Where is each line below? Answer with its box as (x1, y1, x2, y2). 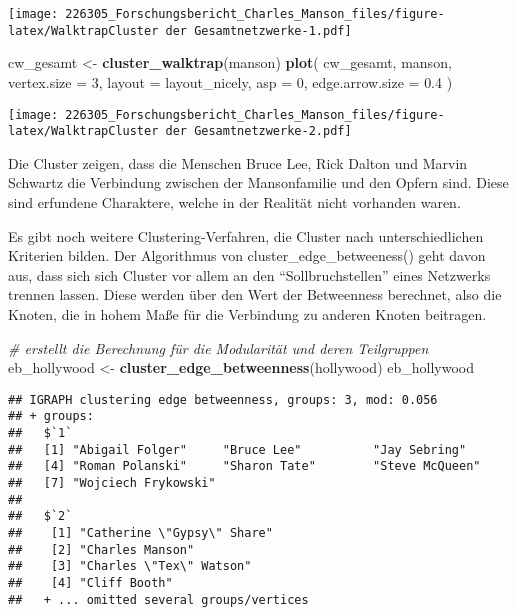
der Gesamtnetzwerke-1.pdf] (165, 23, 352, 38)
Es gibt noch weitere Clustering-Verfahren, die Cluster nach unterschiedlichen (8, 225, 484, 246)
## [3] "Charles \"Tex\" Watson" (8, 559, 252, 574)
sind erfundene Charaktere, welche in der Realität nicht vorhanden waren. (8, 192, 461, 212)
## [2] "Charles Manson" (8, 542, 195, 557)
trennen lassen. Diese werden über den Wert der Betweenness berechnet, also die (8, 284, 502, 305)
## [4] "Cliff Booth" (8, 575, 173, 590)
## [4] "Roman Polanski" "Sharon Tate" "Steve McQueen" (8, 459, 481, 474)
